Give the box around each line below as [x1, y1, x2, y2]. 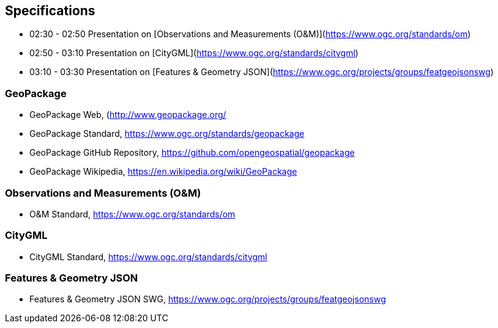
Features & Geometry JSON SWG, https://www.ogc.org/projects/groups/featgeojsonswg [29, 294, 386, 305]
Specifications [5, 3, 95, 18]
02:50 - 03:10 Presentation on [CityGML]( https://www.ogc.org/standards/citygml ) [29, 48, 359, 59]
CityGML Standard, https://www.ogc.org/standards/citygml [29, 251, 267, 262]
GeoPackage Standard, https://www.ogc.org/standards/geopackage [29, 128, 305, 139]
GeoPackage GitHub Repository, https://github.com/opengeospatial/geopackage [29, 147, 355, 158]
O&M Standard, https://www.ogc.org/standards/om [29, 208, 236, 219]
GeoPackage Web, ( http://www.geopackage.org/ [29, 109, 226, 120]
